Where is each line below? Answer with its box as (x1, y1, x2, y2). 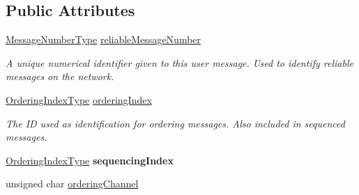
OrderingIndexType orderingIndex (6, 92, 152, 107)
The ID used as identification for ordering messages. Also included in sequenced (6, 116, 345, 130)
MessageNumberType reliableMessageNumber (6, 32, 201, 47)
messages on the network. (6, 69, 114, 84)
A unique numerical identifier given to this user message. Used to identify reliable (6, 55, 353, 70)
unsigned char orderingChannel (6, 176, 139, 191)
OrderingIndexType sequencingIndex (6, 153, 174, 167)
